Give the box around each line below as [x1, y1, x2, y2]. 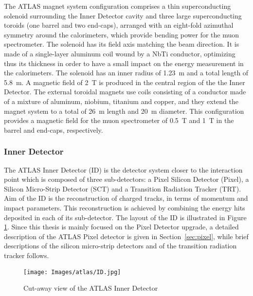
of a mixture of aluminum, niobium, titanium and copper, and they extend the [4, 96, 238, 106]
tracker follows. [4, 250, 49, 260]
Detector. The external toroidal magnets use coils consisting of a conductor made [4, 87, 246, 97]
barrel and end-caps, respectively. [4, 124, 103, 135]
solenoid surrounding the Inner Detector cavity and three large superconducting [4, 10, 242, 20]
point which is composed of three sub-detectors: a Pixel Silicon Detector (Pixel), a [4, 174, 249, 184]
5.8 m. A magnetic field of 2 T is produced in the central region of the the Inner [4, 77, 245, 87]
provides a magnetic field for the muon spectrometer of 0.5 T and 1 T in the [4, 115, 234, 125]
